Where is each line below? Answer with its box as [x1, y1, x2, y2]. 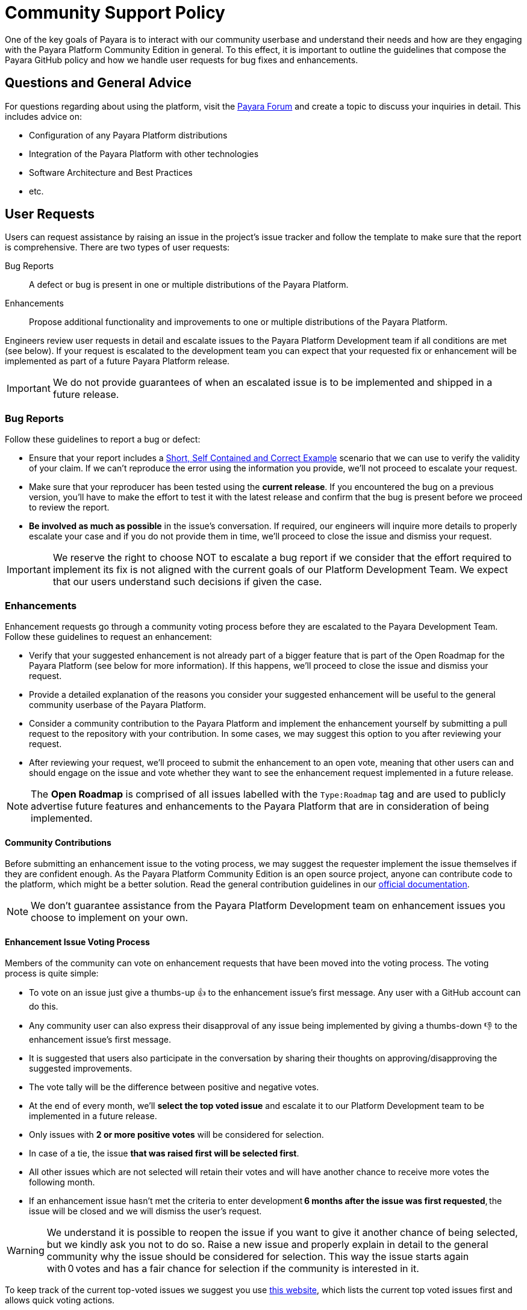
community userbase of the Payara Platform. [29, 699, 207, 710]
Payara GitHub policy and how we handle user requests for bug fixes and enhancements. [5, 54, 358, 65]
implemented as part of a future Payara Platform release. [5, 356, 230, 367]
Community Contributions [5, 837, 111, 848]
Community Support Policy [5, 2, 225, 23]
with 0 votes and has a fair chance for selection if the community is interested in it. [46, 1262, 419, 1275]
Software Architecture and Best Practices [29, 167, 193, 178]
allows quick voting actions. [5, 1295, 115, 1306]
